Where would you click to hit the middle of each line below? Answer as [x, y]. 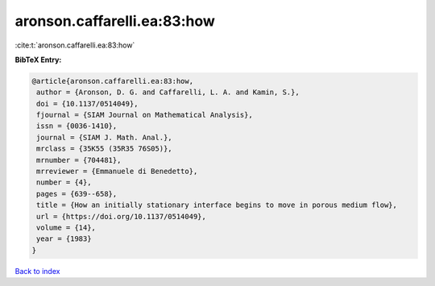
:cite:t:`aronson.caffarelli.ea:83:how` [75, 45]
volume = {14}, [66, 228]
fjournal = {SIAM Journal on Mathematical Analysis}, [145, 115]
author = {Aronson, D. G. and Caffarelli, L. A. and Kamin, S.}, [168, 92]
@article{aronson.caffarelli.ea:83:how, [112, 81]
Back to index [37, 271]
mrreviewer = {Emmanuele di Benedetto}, [117, 172]
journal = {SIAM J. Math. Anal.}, [104, 137]
